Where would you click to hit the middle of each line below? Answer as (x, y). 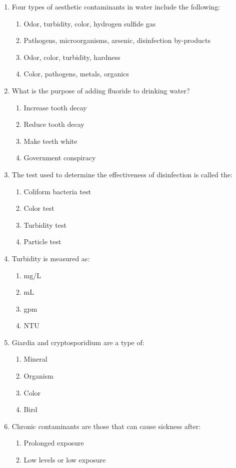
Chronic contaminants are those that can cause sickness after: (106, 426)
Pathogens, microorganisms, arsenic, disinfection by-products (117, 40)
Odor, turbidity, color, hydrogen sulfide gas (90, 23)
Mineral (35, 359)
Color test (39, 208)
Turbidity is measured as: (51, 258)
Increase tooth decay (55, 107)
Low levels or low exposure (65, 460)
